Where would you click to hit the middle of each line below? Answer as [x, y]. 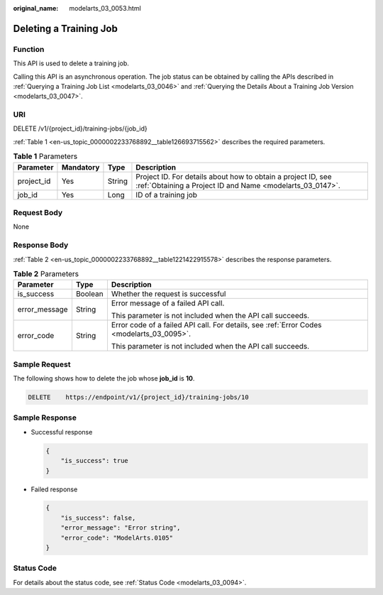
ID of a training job [167, 195]
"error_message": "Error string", [121, 528]
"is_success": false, [98, 518]
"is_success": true [95, 461]
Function [29, 49]
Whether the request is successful [168, 294]
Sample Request [42, 364]
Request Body [38, 213]
